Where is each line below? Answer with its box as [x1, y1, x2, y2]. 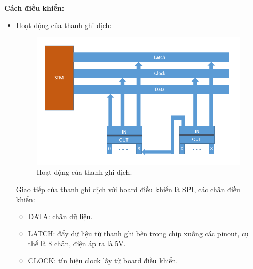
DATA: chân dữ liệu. [28, 211, 93, 222]
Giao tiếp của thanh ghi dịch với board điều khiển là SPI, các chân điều [16, 183, 240, 194]
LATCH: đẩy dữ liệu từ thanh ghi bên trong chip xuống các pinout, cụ [28, 228, 249, 238]
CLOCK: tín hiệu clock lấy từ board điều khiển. [28, 255, 178, 265]
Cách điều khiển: [4, 3, 65, 13]
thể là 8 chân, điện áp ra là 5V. [28, 238, 126, 249]
